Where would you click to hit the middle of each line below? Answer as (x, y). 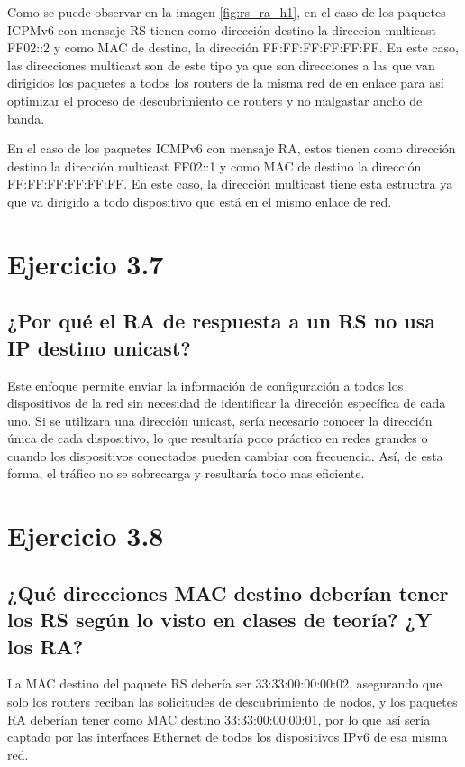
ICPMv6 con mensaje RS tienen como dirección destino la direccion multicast (222, 29)
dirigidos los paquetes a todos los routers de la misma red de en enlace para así (226, 83)
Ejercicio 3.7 (86, 263)
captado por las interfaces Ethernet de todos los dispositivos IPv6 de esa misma (228, 737)
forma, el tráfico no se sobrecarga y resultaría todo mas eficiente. (186, 473)
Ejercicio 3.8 (86, 536)
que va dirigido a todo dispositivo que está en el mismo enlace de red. (200, 201)
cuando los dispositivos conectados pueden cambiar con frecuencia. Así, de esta (225, 455)
